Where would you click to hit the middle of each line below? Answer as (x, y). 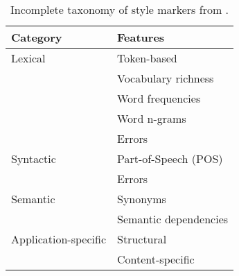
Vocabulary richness (166, 78)
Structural (142, 239)
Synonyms (142, 199)
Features (141, 37)
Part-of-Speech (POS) (170, 158)
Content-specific (156, 259)
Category (37, 37)
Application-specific (59, 239)
